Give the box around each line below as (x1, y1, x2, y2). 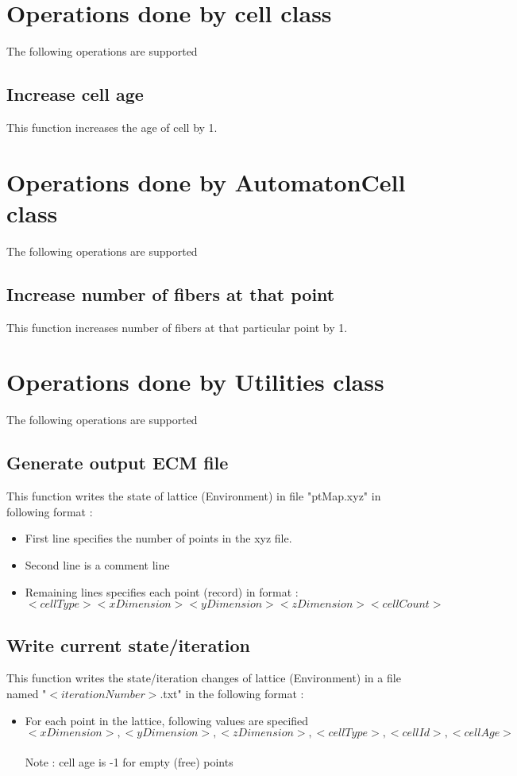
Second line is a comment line (25, 556, 170, 573)
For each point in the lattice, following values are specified (25, 712, 309, 728)
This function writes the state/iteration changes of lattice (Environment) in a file (6, 670, 401, 686)
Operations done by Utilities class (6, 365, 384, 398)
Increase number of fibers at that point (6, 281, 335, 306)
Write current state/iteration (6, 632, 251, 657)
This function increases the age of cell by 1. (6, 118, 218, 135)
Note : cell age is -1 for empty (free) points (25, 753, 233, 770)
